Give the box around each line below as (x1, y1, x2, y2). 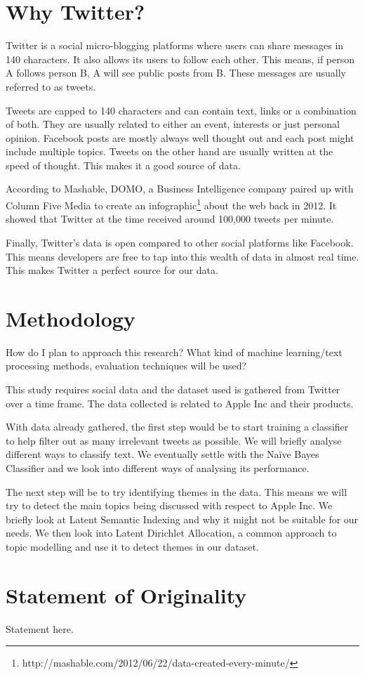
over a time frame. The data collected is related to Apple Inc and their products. (6, 395, 354, 410)
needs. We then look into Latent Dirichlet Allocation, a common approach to (6, 525, 337, 540)
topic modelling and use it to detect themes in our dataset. (6, 539, 259, 553)
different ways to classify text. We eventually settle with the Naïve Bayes (6, 447, 319, 461)
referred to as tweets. (6, 79, 96, 93)
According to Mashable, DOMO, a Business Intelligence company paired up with (6, 181, 354, 196)
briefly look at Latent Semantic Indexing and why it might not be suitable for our (6, 511, 359, 526)
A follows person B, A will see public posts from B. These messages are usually (6, 65, 346, 80)
